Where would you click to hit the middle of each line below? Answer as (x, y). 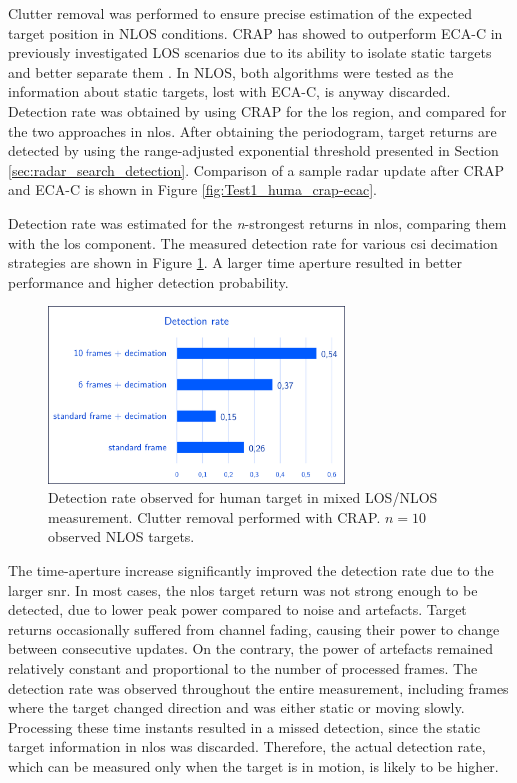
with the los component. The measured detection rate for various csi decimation (253, 242)
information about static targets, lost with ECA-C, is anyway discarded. (229, 91)
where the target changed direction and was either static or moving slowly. (236, 707)
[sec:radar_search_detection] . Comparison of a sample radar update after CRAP (256, 169)
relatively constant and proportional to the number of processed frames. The (243, 668)
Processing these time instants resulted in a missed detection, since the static (244, 726)
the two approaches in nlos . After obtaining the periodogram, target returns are (252, 130)
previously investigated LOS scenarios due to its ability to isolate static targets (250, 52)
